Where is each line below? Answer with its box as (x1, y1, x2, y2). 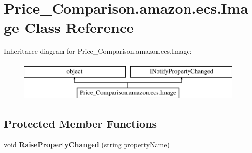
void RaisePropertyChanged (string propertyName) (4, 139, 170, 150)
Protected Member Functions (4, 116, 157, 131)
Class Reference (24, 17, 134, 37)
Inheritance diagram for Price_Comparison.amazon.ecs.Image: (4, 46, 192, 56)
